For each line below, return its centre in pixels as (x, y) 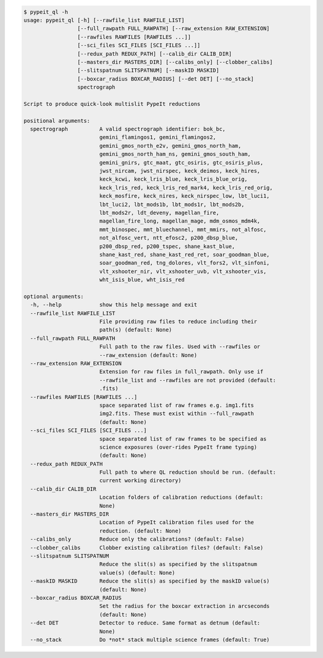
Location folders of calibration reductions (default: (181, 497)
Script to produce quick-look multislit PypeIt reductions (112, 104)
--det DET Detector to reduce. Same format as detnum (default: (145, 623)
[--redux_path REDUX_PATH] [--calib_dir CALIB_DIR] (154, 54)
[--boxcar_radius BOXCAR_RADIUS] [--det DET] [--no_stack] (165, 79)
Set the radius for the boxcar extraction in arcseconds (185, 606)
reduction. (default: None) (140, 531)
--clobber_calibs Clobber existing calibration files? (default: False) (147, 548)
